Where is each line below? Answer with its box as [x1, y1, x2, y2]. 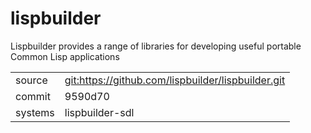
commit [15, 89, 51, 103]
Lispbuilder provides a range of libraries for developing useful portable [10, 40, 302, 52]
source [15, 73, 48, 87]
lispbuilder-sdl [64, 105, 135, 119]
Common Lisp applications [10, 50, 120, 62]
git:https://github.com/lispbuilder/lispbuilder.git [64, 73, 286, 87]
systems [15, 105, 55, 119]
